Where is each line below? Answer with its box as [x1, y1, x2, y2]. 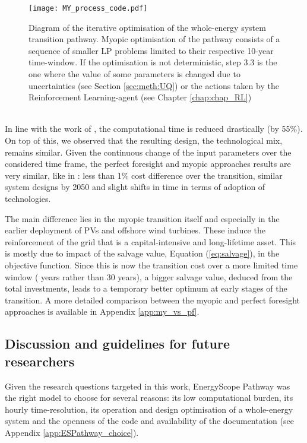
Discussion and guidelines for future [5, 334, 230, 353]
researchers [5, 352, 75, 370]
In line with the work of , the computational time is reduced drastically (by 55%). [5, 122, 303, 135]
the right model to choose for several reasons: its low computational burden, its [5, 391, 293, 404]
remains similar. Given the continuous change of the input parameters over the [5, 145, 292, 158]
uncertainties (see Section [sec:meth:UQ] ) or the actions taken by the [29, 79, 279, 91]
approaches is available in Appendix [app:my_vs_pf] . [5, 305, 200, 318]
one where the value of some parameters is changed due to [29, 68, 240, 80]
